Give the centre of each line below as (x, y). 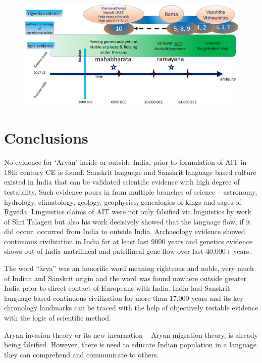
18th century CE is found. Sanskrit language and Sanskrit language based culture (130, 172)
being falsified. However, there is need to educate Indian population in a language (130, 345)
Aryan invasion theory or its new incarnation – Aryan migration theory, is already (131, 334)
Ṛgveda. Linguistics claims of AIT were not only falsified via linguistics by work (128, 212)
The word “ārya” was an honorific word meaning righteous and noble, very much (129, 268)
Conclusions (46, 138)
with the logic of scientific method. (58, 318)
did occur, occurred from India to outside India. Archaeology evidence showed (125, 231)
